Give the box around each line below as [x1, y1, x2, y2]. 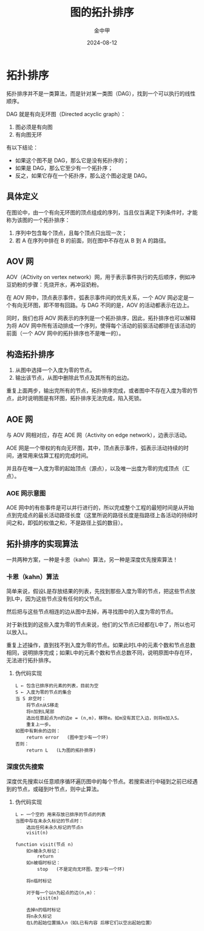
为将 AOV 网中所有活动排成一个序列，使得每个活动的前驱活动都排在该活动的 [6, 322, 196, 329]
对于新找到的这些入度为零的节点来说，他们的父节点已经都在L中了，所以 [6, 621, 185, 628]
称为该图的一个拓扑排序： [6, 216, 70, 224]
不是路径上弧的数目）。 [69, 519, 126, 526]
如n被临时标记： [26, 859, 61, 866]
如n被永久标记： [26, 848, 61, 854]
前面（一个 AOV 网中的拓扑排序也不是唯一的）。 [6, 329, 124, 337]
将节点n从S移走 [26, 703, 59, 709]
